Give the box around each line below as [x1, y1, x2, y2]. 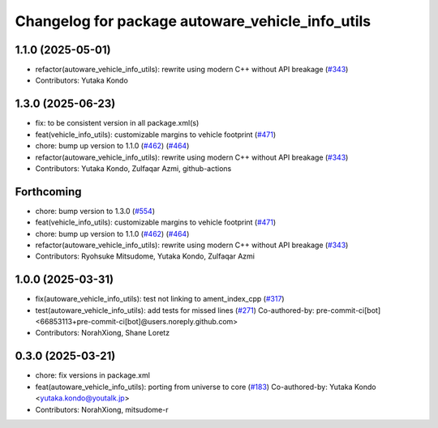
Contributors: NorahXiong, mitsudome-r [35, 404, 169, 414]
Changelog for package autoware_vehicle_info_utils [15, 12, 371, 30]
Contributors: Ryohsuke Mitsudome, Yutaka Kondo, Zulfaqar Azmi [35, 251, 255, 261]
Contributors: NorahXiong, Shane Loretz [35, 328, 170, 338]
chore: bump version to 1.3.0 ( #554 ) [35, 206, 156, 216]
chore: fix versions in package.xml [35, 370, 150, 380]
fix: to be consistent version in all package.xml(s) [35, 118, 200, 128]
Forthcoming [15, 185, 82, 199]
